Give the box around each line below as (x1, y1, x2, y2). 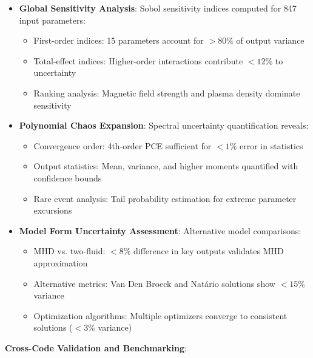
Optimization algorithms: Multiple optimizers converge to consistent (33, 309, 288, 322)
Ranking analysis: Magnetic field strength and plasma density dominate (33, 86, 300, 99)
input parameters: (19, 13, 86, 26)
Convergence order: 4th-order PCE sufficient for (33, 139, 212, 152)
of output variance (236, 34, 305, 47)
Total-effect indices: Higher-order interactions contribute (33, 54, 243, 67)
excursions (33, 204, 72, 217)
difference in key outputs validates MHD (133, 245, 284, 257)
